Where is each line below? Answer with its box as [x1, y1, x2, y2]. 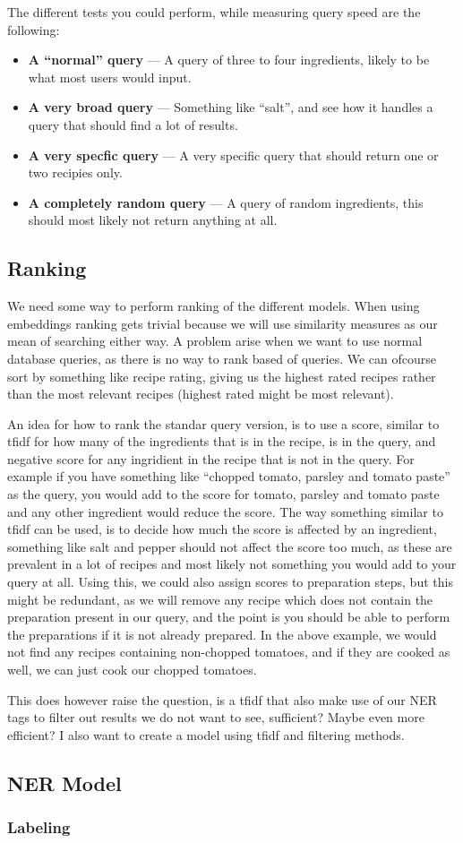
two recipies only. [28, 163, 123, 182]
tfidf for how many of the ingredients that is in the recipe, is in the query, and [7, 432, 436, 451]
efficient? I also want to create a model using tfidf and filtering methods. [7, 725, 405, 744]
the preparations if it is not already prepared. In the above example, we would [7, 624, 437, 643]
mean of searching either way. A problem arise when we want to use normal [7, 331, 423, 350]
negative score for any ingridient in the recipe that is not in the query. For [7, 449, 415, 468]
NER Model [7, 769, 122, 796]
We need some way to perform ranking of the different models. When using [7, 297, 420, 315]
